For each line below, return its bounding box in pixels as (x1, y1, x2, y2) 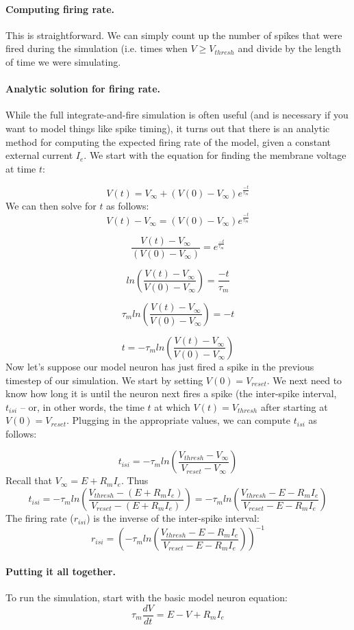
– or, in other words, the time (20, 399, 144, 414)
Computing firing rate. (5, 1, 115, 16)
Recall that (5, 473, 52, 488)
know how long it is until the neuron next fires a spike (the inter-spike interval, (5, 386, 337, 401)
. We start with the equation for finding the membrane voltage (84, 148, 346, 162)
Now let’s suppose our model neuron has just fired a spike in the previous (5, 359, 314, 373)
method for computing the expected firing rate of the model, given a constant (5, 134, 331, 149)
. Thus (121, 473, 149, 488)
